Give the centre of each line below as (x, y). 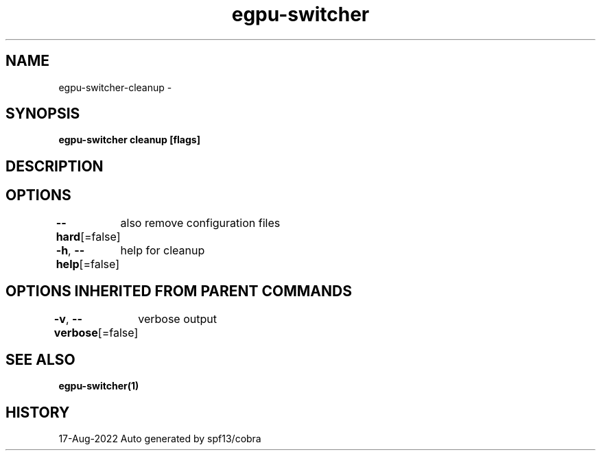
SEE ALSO (40, 359)
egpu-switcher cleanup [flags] (129, 140)
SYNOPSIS (43, 114)
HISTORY (38, 412)
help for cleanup (163, 250)
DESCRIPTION (55, 166)
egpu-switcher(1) (99, 386)
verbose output (177, 319)
